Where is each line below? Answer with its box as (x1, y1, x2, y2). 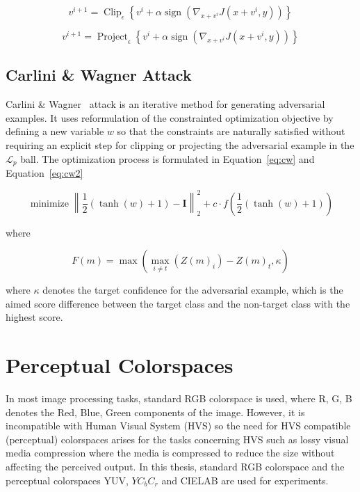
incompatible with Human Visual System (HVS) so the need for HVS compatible (6, 418, 351, 433)
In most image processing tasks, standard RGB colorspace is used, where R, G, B (6, 391, 352, 406)
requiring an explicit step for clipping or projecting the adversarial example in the (6, 137, 354, 152)
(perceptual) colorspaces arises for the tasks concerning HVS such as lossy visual (6, 431, 349, 446)
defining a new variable (6, 124, 104, 138)
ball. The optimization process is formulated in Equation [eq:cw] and (20, 151, 315, 166)
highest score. (6, 310, 63, 324)
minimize (30, 198, 69, 209)
